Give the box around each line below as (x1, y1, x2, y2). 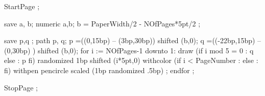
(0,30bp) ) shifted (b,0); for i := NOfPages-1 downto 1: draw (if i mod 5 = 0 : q (4, 45, 254, 55)
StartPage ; (4, 1, 40, 11)
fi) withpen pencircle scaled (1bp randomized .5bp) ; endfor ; (4, 65, 195, 75)
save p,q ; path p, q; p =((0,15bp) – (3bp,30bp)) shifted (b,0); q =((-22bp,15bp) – (4, 35, 261, 46)
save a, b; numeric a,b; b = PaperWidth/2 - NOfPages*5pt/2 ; (4, 18, 201, 28)
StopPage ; (4, 82, 38, 92)
